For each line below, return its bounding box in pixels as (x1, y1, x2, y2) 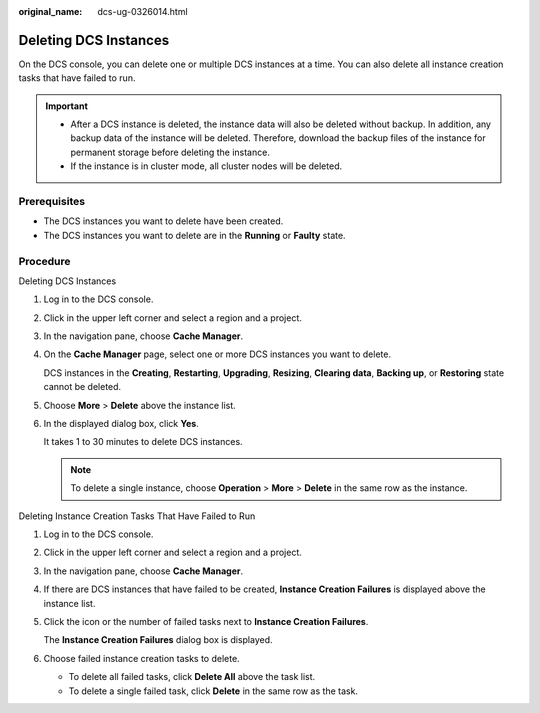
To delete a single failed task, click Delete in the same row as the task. (68, 685, 359, 697)
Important (45, 100, 89, 112)
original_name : (18, 6, 83, 17)
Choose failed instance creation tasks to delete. (43, 652, 240, 664)
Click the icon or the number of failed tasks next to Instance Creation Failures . (43, 615, 369, 627)
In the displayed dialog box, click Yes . (43, 418, 199, 430)
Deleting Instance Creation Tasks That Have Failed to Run (18, 510, 256, 522)
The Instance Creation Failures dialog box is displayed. (43, 634, 274, 646)
